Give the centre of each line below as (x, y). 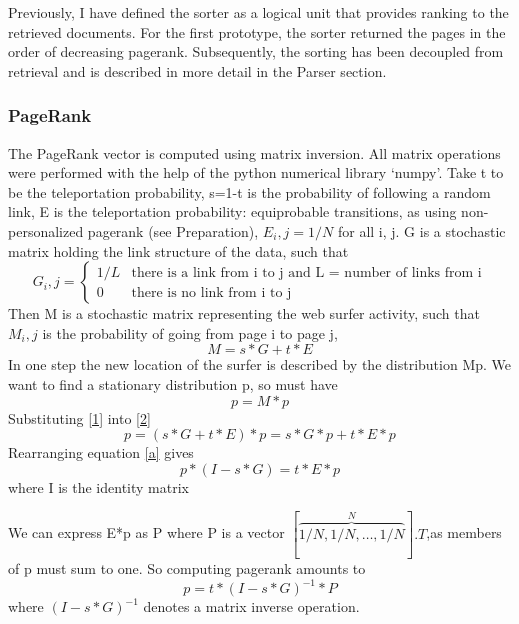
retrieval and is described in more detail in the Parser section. (197, 70)
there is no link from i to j (211, 292)
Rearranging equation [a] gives (101, 452)
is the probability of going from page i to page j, (190, 332)
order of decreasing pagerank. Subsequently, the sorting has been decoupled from (256, 51)
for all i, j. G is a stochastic (421, 230)
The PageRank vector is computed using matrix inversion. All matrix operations (254, 152)
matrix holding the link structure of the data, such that (178, 250)
